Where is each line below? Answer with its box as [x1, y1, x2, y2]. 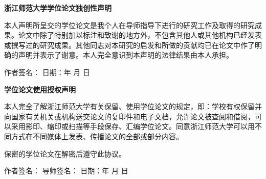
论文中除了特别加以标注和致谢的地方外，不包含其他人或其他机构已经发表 [18, 30, 262, 40]
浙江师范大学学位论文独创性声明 [4, 3, 112, 13]
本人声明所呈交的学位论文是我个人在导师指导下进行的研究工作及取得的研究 [4, 19, 255, 30]
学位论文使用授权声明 [4, 84, 76, 94]
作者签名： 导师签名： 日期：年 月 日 [4, 165, 128, 176]
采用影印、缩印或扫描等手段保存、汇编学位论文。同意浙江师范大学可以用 [11, 121, 255, 132]
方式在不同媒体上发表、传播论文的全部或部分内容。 [11, 131, 183, 141]
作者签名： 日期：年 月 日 [4, 66, 90, 77]
